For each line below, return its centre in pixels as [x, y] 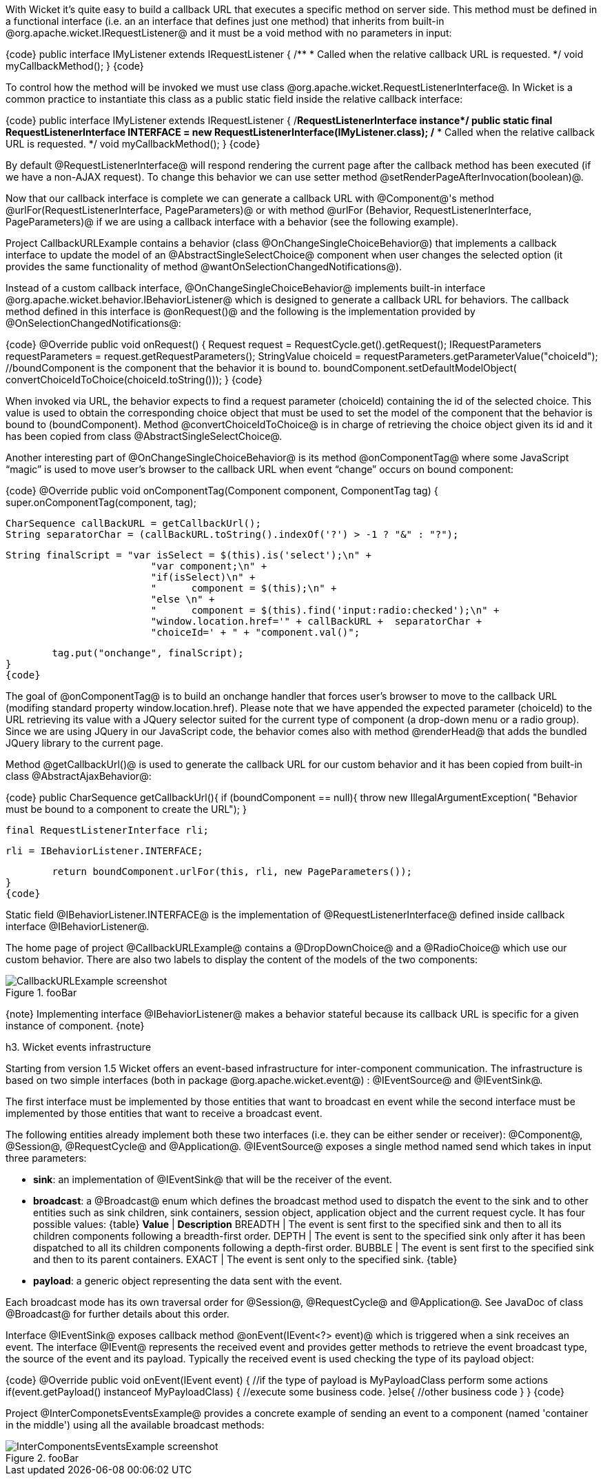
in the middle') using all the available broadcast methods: [135, 1425]
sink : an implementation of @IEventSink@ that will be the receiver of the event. [213, 1179]
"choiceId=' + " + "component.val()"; [255, 632]
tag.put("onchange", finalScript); [148, 653]
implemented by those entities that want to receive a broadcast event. [164, 1113]
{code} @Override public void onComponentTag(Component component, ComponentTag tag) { [222, 491]
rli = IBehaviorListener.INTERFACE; [104, 851]
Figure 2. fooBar [42, 1458]
